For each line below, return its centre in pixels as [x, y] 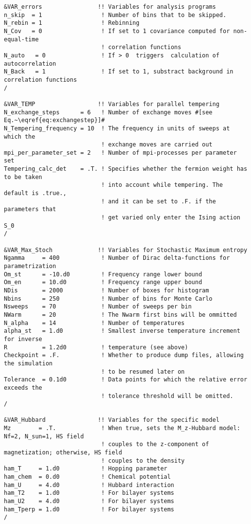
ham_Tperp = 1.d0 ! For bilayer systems [89, 509]
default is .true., [35, 193]
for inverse [23, 339]
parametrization [30, 266]
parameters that [30, 209]
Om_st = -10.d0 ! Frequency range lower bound [103, 274]
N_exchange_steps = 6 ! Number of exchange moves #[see [108, 112]
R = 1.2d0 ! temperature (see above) [96, 347]
